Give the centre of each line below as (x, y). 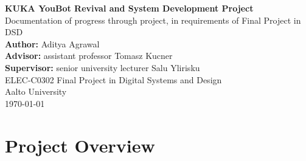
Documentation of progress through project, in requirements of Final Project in (153, 20)
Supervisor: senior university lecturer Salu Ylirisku (103, 67)
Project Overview (80, 145)
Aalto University (36, 91)
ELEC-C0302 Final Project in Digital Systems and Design (113, 79)
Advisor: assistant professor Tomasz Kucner (89, 56)
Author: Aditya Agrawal (52, 43)
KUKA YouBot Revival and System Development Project (129, 8)
